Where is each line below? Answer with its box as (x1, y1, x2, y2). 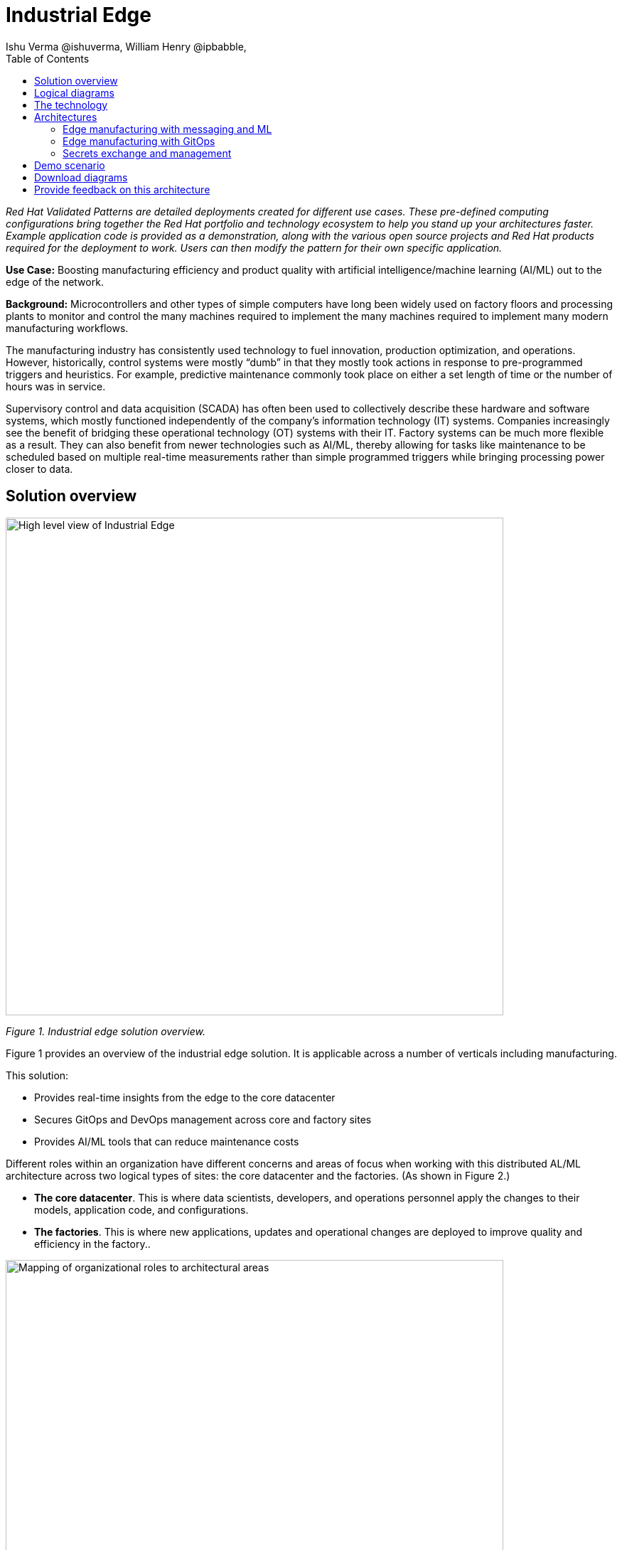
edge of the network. (6, 275, 104, 288)
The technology (34, 98, 108, 111)
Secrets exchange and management (63, 146, 232, 159)
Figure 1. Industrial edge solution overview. (6, 1025, 205, 1037)
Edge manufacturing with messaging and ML (63, 122, 272, 135)
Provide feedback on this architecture (34, 183, 210, 196)
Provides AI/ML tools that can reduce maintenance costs (34, 1135, 299, 1148)
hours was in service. (6, 380, 106, 392)
